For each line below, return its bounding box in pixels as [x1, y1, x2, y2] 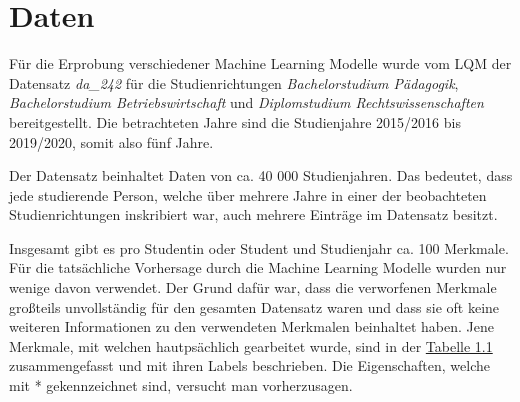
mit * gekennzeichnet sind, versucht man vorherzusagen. [9, 375, 353, 396]
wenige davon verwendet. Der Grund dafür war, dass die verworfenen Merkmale [9, 277, 497, 298]
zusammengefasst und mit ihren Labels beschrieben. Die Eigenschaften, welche [9, 355, 490, 376]
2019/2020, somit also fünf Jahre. [9, 131, 214, 152]
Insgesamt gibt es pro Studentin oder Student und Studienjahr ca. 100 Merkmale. [9, 237, 509, 258]
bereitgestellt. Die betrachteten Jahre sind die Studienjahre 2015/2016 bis [9, 111, 461, 132]
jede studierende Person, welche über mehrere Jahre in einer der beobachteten [9, 184, 487, 205]
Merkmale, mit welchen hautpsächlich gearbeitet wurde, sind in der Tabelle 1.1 [9, 335, 493, 356]
